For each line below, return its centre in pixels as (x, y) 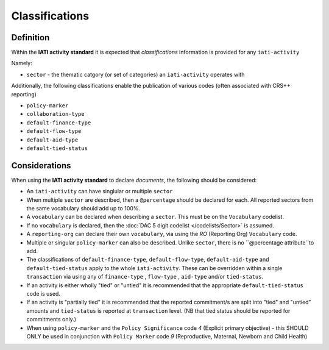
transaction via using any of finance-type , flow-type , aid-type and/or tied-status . (145, 277)
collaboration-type (55, 114)
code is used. (44, 293)
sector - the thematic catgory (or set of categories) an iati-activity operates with (136, 74)
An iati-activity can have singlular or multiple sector (100, 191)
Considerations (41, 166)
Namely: (22, 63)
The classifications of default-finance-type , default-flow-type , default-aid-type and (148, 260)
